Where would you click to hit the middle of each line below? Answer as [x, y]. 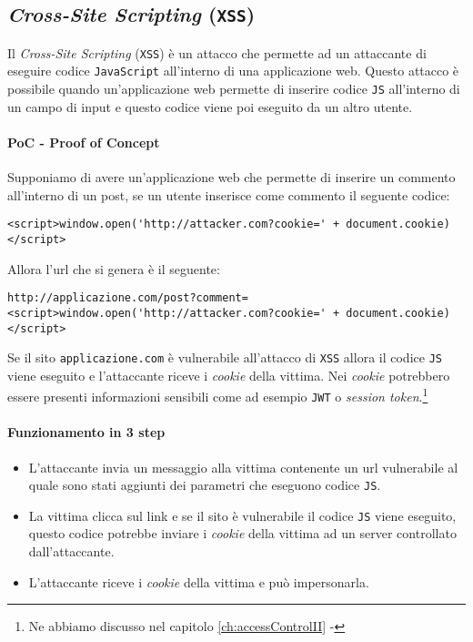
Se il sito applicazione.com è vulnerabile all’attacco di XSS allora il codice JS [225, 357]
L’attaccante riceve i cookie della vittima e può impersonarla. [199, 581]
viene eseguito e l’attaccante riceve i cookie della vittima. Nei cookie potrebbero [229, 375]
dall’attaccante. [71, 551]
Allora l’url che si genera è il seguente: [114, 268]
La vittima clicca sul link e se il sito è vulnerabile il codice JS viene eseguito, [242, 515]
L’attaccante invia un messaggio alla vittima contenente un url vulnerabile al [243, 467]
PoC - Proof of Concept [84, 142]
